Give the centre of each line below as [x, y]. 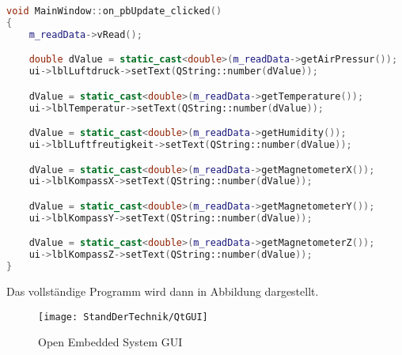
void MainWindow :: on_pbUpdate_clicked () [114, 11]
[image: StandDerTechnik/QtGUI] [123, 317]
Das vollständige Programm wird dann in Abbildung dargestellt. [163, 291]
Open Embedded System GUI [110, 342]
